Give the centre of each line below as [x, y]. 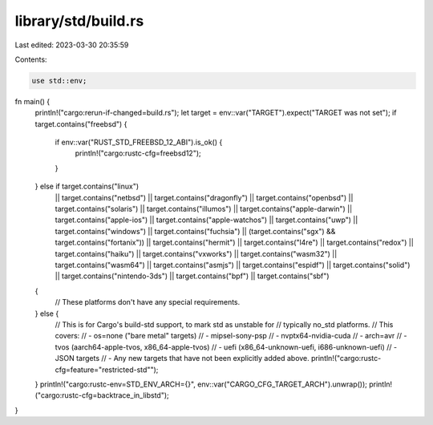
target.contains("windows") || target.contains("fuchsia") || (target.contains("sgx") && [195, 231]
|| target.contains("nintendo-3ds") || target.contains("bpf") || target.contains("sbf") [192, 276]
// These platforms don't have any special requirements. [148, 302]
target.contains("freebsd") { [81, 123]
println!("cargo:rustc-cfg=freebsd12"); [138, 153]
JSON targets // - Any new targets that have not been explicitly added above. [182, 358]
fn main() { [32, 101]
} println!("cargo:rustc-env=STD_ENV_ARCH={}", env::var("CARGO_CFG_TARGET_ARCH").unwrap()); [201, 384]
